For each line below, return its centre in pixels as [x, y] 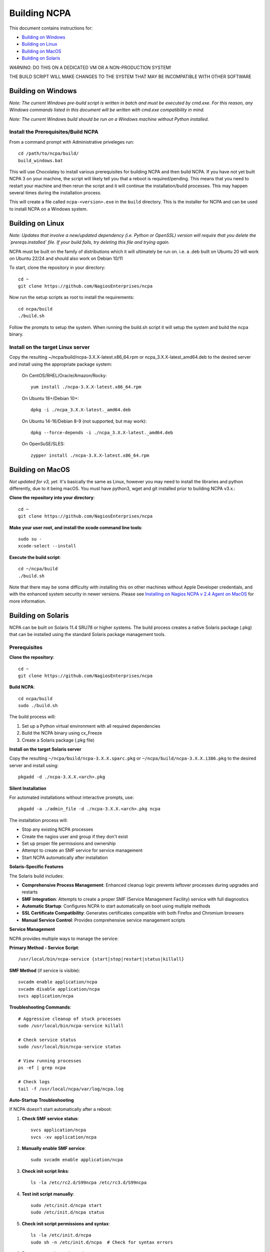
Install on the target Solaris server [45, 749]
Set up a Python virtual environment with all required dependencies [91, 726]
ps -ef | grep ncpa [42, 1068]
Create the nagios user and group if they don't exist [75, 836]
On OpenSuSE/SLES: [43, 444]
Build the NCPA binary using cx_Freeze [62, 733]
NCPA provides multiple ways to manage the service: [64, 938]
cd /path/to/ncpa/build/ [48, 153]
